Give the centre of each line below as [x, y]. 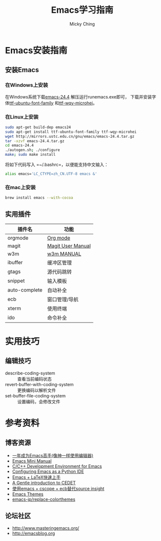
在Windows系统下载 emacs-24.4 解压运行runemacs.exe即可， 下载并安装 [79, 97]
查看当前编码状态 [34, 379]
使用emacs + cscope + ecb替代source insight [58, 489]
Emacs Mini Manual [32, 461]
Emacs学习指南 [82, 10]
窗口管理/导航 [63, 299]
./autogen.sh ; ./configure [33, 150]
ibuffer [15, 262]
